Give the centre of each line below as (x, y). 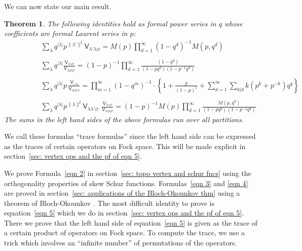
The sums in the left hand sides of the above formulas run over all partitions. (124, 119)
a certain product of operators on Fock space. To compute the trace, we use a (125, 232)
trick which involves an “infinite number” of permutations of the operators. (121, 243)
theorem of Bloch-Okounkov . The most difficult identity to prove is (109, 203)
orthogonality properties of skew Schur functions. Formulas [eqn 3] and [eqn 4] (126, 183)
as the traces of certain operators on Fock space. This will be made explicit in (125, 146)
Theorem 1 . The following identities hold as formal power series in (110, 23)
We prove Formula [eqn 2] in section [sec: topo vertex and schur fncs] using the (128, 173)
